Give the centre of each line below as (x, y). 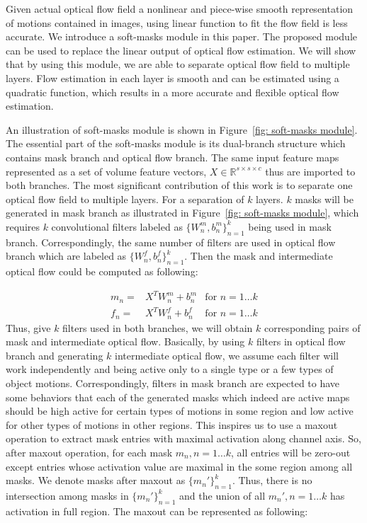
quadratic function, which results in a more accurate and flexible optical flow (173, 92)
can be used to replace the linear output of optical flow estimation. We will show (181, 50)
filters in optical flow (301, 341)
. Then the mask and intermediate (259, 256)
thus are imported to (310, 171)
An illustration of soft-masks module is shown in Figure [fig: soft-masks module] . (182, 129)
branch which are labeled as (66, 256)
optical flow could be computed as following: (102, 271)
